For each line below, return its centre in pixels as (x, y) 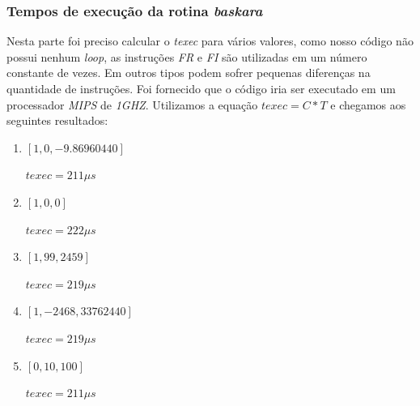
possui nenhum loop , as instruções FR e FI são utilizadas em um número (187, 56)
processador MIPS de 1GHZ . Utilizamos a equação (132, 104)
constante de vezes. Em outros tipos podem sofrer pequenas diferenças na (189, 73)
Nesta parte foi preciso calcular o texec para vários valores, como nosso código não (210, 41)
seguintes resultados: (57, 120)
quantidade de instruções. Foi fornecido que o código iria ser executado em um (201, 88)
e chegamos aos (368, 104)
